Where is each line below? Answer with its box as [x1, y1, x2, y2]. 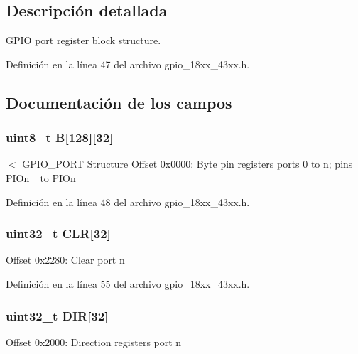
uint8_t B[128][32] [6, 129, 114, 146]
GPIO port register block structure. [6, 33, 161, 48]
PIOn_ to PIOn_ [6, 170, 84, 185]
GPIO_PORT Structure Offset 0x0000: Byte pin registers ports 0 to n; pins [22, 156, 353, 171]
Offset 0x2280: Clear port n [6, 252, 125, 267]
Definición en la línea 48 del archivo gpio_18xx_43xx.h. [6, 194, 250, 209]
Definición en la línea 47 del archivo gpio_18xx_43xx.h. [6, 56, 250, 71]
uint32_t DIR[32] [6, 306, 109, 324]
